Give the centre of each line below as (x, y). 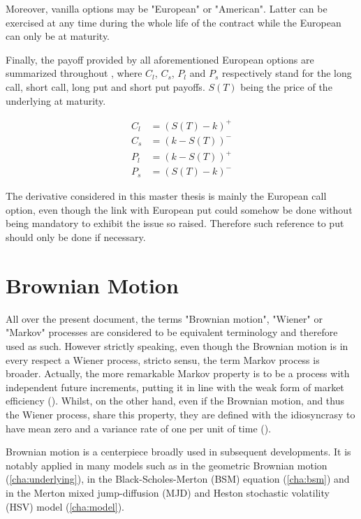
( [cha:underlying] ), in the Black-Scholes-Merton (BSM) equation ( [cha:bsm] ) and (178, 479)
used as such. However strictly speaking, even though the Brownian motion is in (177, 345)
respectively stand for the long (287, 73)
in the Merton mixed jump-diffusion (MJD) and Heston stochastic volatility (168, 492)
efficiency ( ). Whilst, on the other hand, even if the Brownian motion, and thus (175, 401)
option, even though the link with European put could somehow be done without (179, 209)
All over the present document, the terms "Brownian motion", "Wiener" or (164, 318)
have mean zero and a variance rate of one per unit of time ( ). (139, 428)
